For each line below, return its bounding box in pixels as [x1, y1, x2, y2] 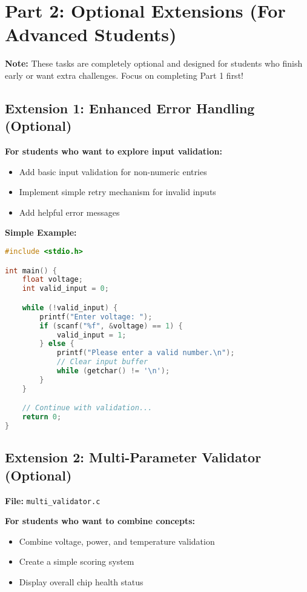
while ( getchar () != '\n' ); [56, 367, 170, 375]
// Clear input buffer [56, 358, 148, 367]
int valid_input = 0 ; [22, 284, 109, 293]
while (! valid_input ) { [22, 303, 118, 312]
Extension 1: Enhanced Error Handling [5, 98, 255, 117]
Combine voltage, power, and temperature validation [19, 534, 215, 547]
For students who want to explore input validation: [5, 145, 222, 158]
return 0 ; [22, 413, 62, 422]
